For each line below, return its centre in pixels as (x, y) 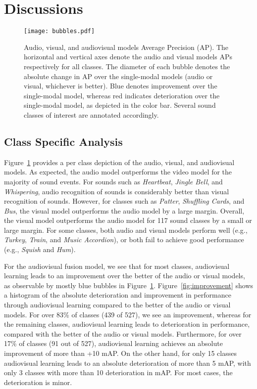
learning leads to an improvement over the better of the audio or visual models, (125, 276)
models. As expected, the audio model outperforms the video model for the (118, 172)
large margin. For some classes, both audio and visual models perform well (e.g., (126, 230)
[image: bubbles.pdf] (59, 31)
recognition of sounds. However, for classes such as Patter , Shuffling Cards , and (124, 201)
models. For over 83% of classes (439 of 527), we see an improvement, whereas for (128, 314)
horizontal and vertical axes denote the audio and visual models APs (128, 57)
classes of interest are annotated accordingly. (91, 114)
